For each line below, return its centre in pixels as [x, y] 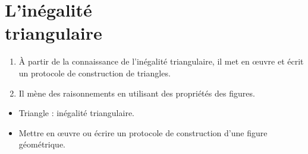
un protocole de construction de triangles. [95, 73]
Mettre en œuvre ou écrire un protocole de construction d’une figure [143, 132]
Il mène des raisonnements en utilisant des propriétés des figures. [137, 93]
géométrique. [42, 144]
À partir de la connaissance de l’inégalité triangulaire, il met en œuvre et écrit [161, 61]
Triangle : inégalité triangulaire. [77, 113]
